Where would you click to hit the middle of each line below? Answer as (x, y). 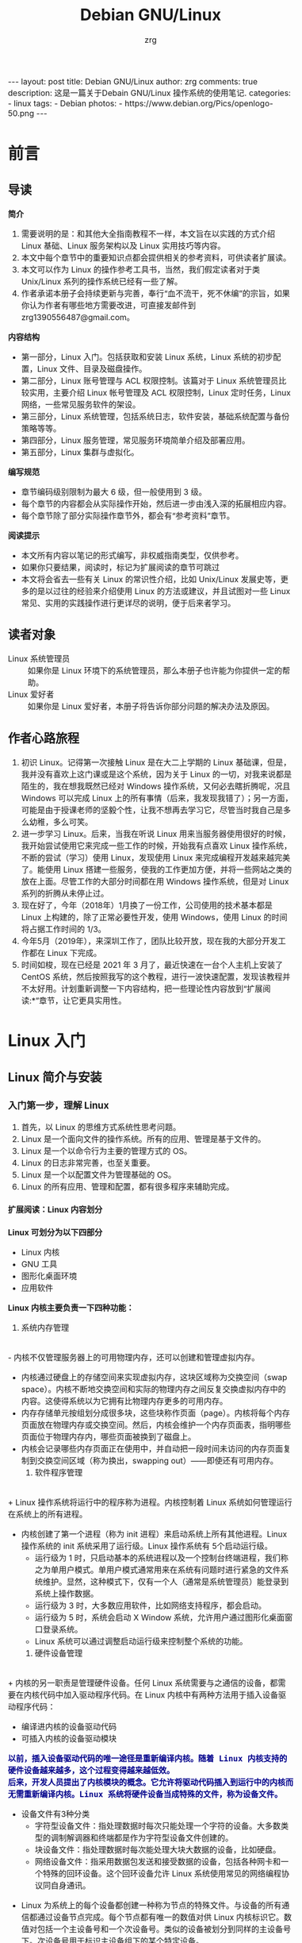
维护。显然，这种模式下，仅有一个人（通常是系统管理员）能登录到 (166, 1582)
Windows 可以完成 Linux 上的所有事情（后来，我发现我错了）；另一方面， (157, 798)
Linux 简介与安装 (55, 1077)
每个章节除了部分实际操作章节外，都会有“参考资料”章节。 (128, 515)
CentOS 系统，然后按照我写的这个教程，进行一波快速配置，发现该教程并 (156, 977)
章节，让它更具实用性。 (82, 1000)
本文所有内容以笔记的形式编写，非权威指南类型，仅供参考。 (132, 555)
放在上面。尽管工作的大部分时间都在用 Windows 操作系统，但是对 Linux (155, 881)
